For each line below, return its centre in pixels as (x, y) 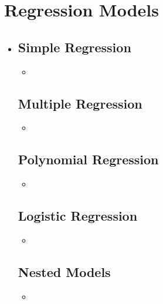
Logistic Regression (78, 216)
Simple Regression (74, 47)
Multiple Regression (80, 103)
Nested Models (64, 271)
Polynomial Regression (88, 159)
